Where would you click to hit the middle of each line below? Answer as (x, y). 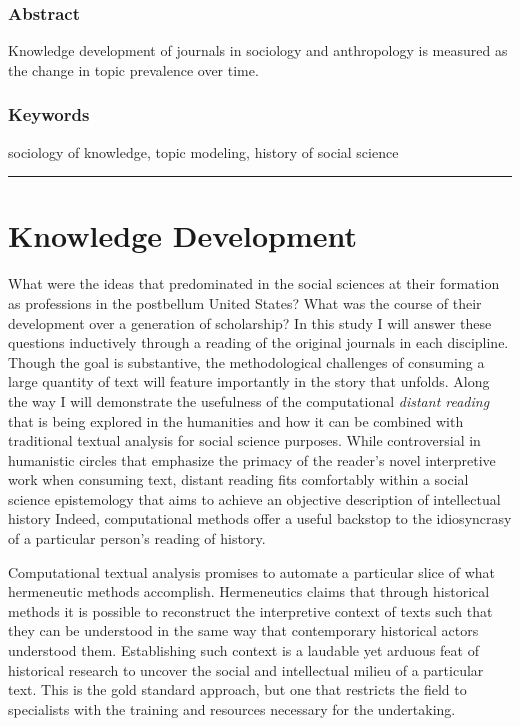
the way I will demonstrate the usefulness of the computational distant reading (249, 400)
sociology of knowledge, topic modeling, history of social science (203, 151)
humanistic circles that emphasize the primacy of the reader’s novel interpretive (252, 459)
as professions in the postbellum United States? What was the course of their (245, 302)
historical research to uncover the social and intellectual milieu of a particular (246, 669)
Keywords (49, 114)
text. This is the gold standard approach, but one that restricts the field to (237, 689)
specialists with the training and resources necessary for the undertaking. (232, 708)
